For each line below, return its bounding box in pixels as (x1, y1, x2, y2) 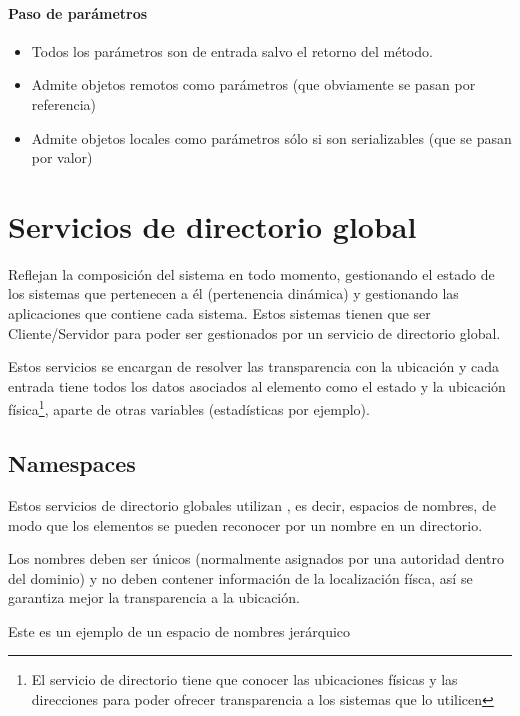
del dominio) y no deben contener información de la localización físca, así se (8, 567, 473, 588)
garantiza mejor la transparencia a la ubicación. (8, 587, 300, 608)
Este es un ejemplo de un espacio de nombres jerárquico (8, 620, 351, 641)
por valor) (31, 147, 93, 168)
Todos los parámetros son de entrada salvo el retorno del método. (31, 40, 433, 61)
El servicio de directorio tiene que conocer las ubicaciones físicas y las (31, 669, 458, 690)
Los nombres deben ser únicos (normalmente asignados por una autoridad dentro (8, 548, 504, 569)
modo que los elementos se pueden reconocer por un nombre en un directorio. (8, 514, 483, 535)
